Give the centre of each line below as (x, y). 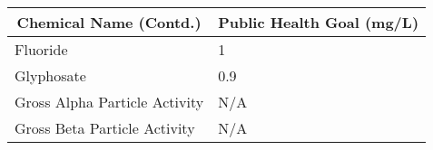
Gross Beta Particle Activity (105, 128)
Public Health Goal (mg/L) (319, 22)
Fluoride (41, 49)
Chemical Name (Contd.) (109, 22)
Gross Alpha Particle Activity (109, 102)
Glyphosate (50, 75)
